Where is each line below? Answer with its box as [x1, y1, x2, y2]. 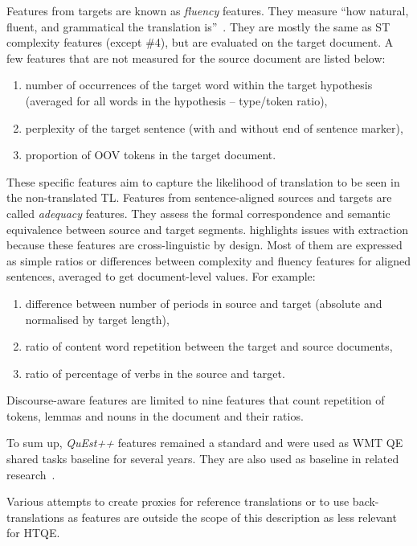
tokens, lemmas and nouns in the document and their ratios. [6, 407, 304, 424]
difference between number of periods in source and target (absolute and [25, 294, 382, 311]
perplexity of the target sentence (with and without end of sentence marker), [25, 119, 403, 136]
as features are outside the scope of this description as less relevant [67, 508, 397, 525]
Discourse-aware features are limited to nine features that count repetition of [6, 392, 385, 408]
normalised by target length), [25, 310, 170, 327]
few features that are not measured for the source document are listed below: [6, 49, 386, 66]
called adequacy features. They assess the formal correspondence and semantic [6, 204, 390, 221]
